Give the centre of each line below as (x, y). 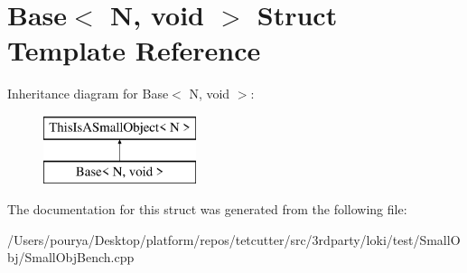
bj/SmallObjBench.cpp (71, 257)
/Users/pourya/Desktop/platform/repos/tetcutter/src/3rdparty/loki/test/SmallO (234, 239)
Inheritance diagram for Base (88, 94)
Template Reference (134, 50)
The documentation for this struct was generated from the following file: (207, 209)
